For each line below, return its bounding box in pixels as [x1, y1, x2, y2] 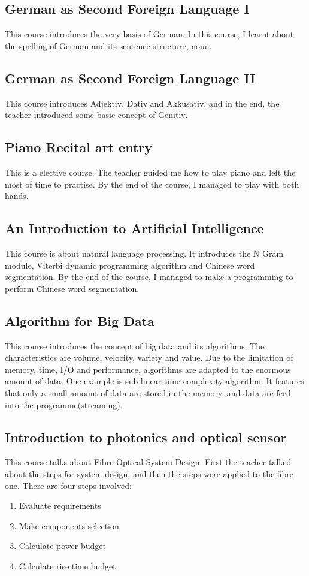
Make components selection [19, 519, 119, 532]
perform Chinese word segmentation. [5, 282, 140, 294]
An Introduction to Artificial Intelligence [5, 219, 264, 237]
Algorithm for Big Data [5, 311, 154, 330]
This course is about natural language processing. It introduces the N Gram [5, 246, 284, 259]
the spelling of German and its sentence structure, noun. [5, 39, 212, 52]
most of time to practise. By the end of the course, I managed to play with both [5, 177, 299, 190]
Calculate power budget [19, 539, 106, 552]
